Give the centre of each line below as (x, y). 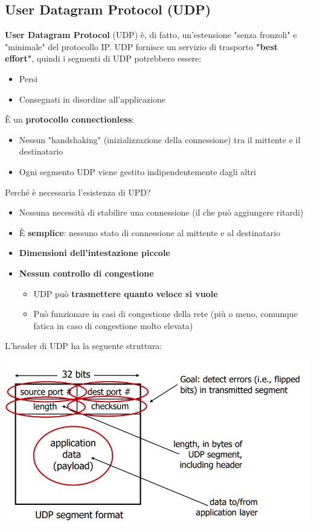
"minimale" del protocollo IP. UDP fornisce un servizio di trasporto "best (142, 46)
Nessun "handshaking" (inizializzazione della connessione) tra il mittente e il (160, 139)
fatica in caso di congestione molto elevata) (113, 325)
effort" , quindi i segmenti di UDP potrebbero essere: (103, 58)
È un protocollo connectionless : (70, 119)
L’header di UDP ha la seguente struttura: (84, 346)
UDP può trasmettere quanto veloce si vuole (126, 293)
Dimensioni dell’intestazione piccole (95, 253)
